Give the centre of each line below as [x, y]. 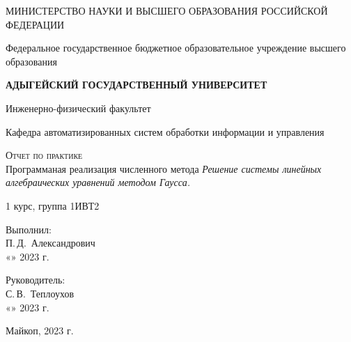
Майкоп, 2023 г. [40, 331]
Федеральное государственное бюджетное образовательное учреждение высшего [176, 48]
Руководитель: [36, 280]
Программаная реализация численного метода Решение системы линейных [164, 168]
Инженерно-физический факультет [78, 108]
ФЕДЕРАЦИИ [35, 24]
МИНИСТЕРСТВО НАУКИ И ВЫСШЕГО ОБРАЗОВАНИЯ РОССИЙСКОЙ [167, 10]
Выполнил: [29, 229]
